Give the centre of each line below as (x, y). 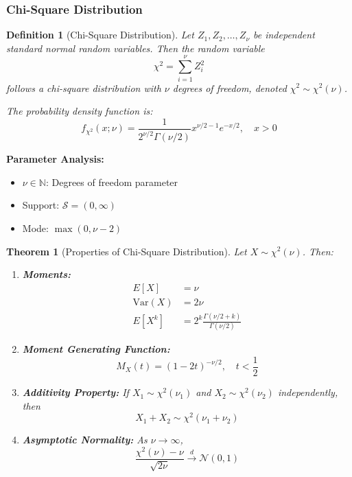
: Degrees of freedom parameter (112, 182)
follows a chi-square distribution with (84, 88)
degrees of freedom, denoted (230, 88)
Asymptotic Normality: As (85, 440)
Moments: (47, 274)
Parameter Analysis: (55, 159)
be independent (284, 35)
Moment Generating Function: (96, 349)
